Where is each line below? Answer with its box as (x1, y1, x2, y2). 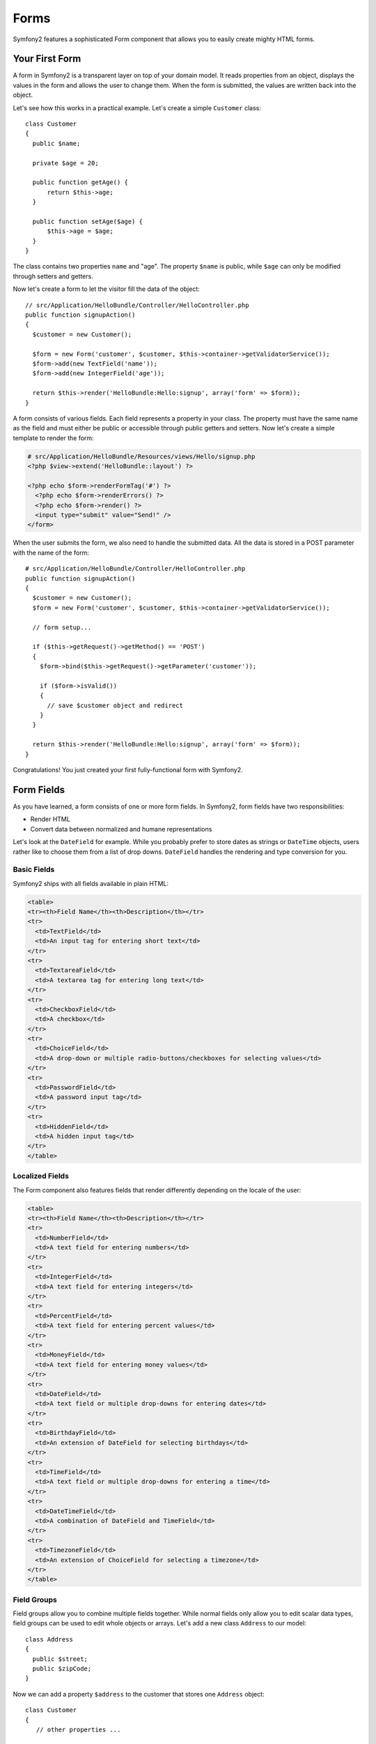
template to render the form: (13, 433, 94, 442)
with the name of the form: (13, 548, 90, 557)
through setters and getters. (13, 272, 93, 280)
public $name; (32, 140, 81, 147)
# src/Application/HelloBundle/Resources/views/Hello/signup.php (27, 452, 256, 460)
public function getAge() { (32, 179, 129, 186)
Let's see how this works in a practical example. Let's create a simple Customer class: (13, 103, 261, 112)
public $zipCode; (32, 1664, 92, 1673)
